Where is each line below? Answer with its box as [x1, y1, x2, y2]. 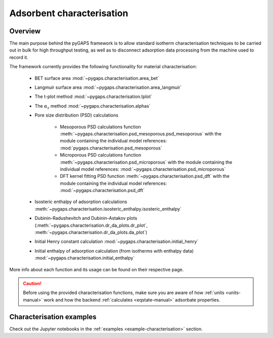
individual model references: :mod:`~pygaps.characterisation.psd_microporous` [60, 166, 226, 172]
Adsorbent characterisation [9, 8, 128, 19]
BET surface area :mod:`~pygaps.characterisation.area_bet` [34, 75, 159, 81]
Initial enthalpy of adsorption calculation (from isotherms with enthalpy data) [34, 248, 194, 254]
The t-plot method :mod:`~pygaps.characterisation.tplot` [34, 93, 153, 100]
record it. [9, 54, 29, 60]
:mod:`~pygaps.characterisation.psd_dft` [60, 187, 145, 194]
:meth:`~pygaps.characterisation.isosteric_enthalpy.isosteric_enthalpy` [34, 206, 182, 212]
